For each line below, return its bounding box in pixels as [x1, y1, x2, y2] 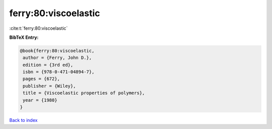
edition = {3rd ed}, [23, 62, 74, 68]
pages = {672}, [23, 76, 60, 82]
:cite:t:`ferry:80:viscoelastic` [9, 25, 68, 31]
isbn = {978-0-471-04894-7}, [23, 69, 95, 75]
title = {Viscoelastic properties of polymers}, [23, 90, 145, 96]
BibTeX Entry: [9, 34, 39, 40]
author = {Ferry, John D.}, [23, 55, 92, 60]
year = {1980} [23, 97, 57, 103]
